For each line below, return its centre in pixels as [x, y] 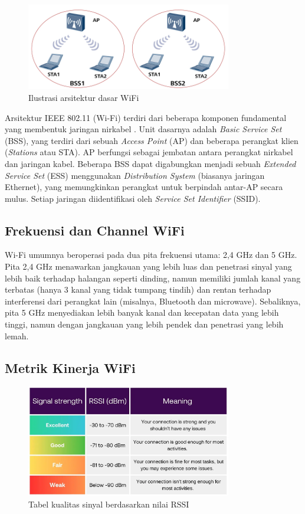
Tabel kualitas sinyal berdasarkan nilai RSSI [109, 504]
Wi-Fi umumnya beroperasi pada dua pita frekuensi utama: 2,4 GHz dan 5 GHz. [151, 255]
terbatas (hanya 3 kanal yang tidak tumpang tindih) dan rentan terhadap [138, 289]
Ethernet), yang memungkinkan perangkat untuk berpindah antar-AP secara [144, 187]
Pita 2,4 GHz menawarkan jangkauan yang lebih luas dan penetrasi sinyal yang [148, 266]
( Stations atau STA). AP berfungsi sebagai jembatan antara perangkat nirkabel [149, 152]
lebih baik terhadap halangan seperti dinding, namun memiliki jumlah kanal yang [153, 278]
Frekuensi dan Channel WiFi [95, 230]
